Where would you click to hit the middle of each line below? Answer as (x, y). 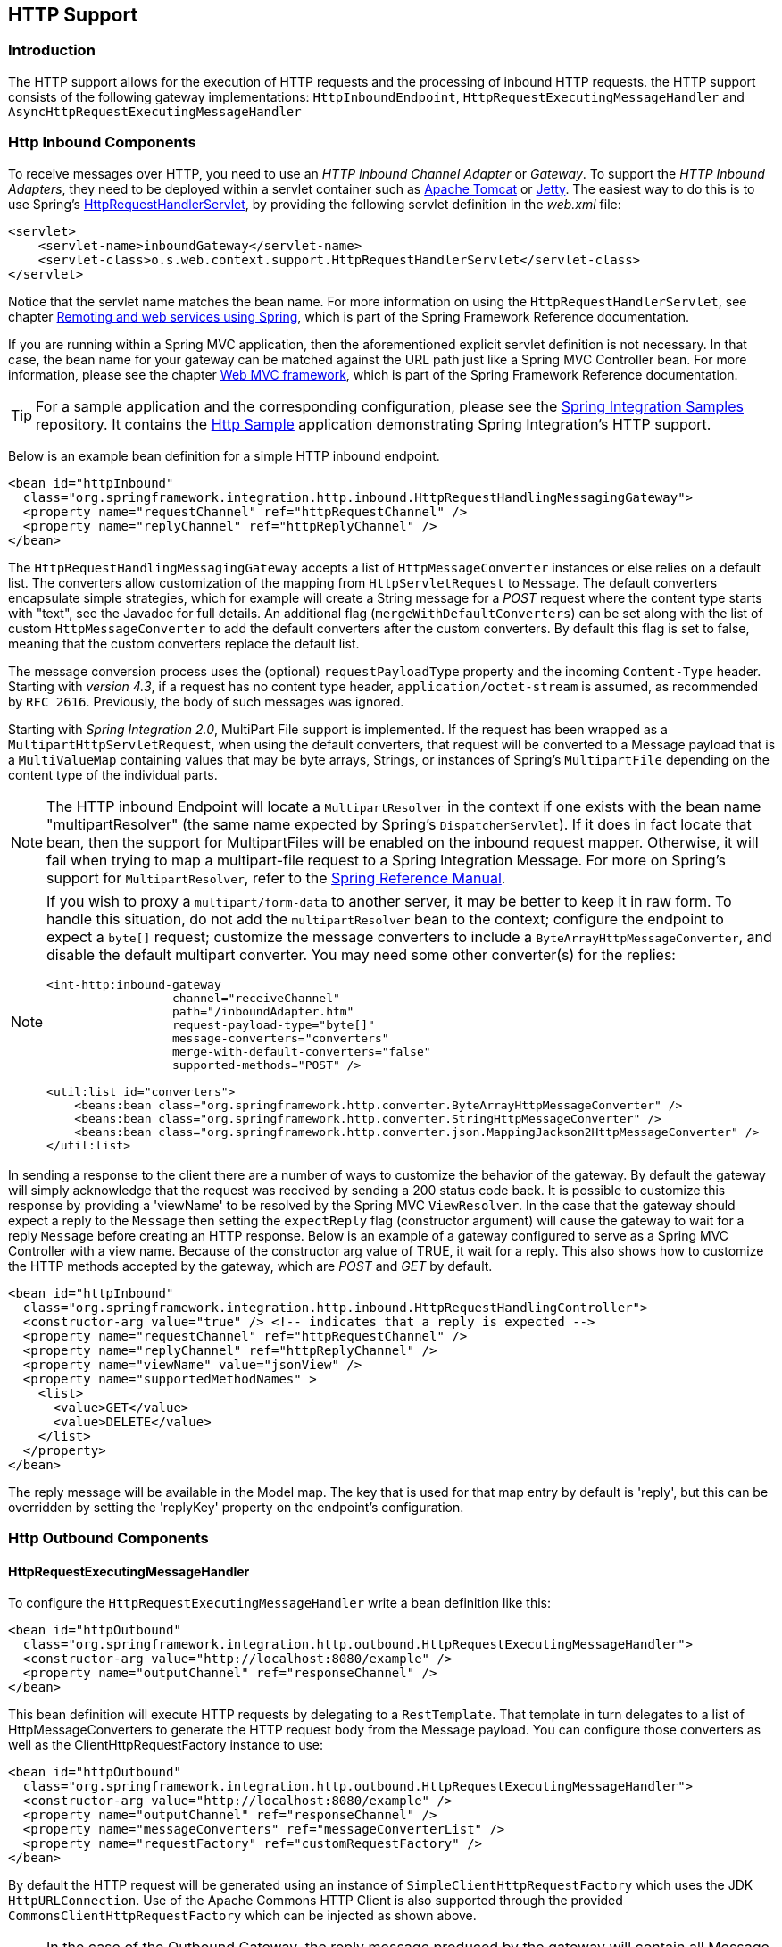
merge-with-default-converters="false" (301, 1051)
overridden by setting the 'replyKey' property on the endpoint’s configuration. (236, 1507)
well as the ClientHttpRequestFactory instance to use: (166, 1745)
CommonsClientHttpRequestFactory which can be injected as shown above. (242, 1916)
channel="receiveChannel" (256, 998)
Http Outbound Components (108, 1538)
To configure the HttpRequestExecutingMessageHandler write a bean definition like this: (280, 1603)
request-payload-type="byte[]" (273, 1024)
